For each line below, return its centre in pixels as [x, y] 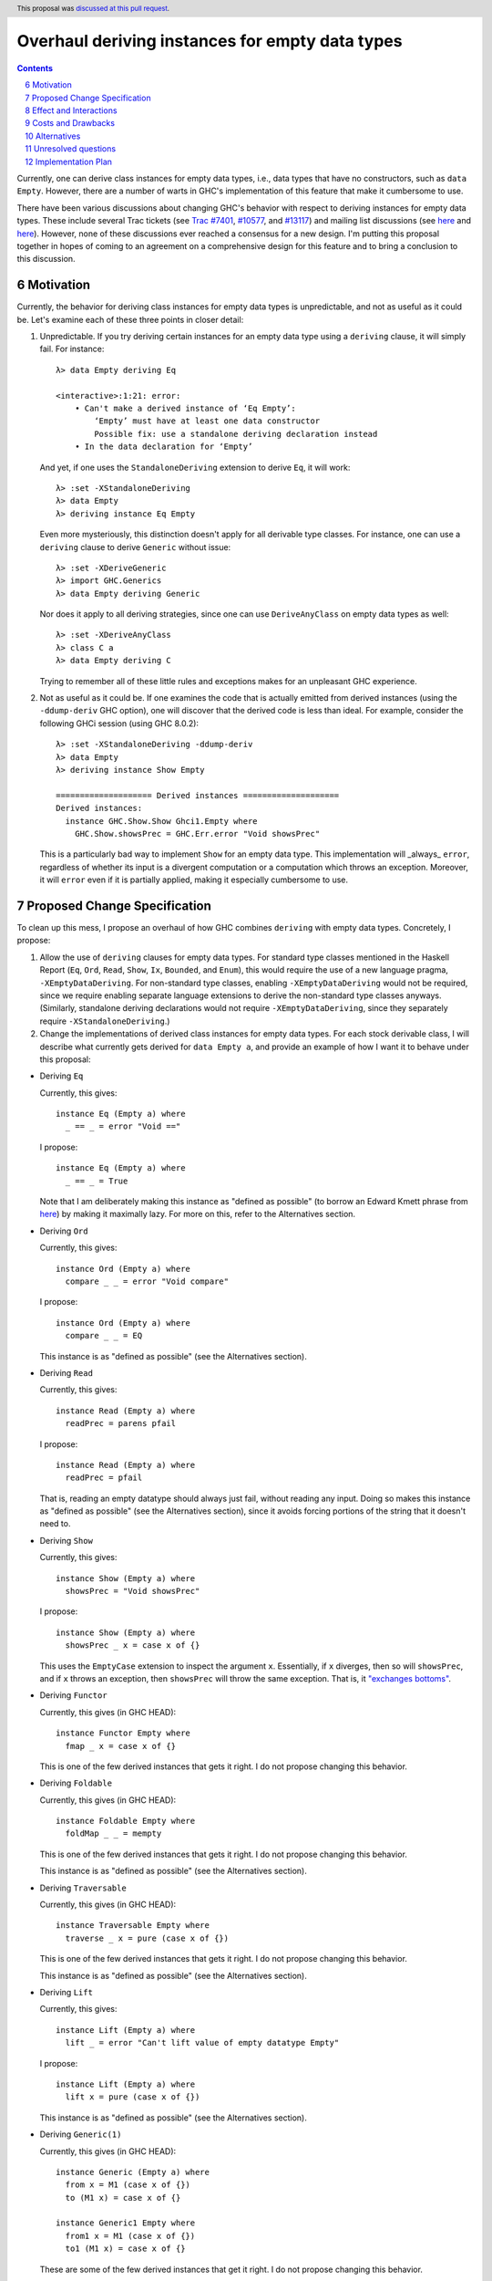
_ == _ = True [97, 1181]
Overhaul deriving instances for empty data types [210, 42]
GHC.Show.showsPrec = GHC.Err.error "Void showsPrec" [197, 833]
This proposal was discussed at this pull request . [93, 8]
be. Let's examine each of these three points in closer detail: [130, 319]
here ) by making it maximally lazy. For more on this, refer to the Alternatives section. [197, 1214]
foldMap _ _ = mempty [113, 1833]
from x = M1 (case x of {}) [128, 2185]
